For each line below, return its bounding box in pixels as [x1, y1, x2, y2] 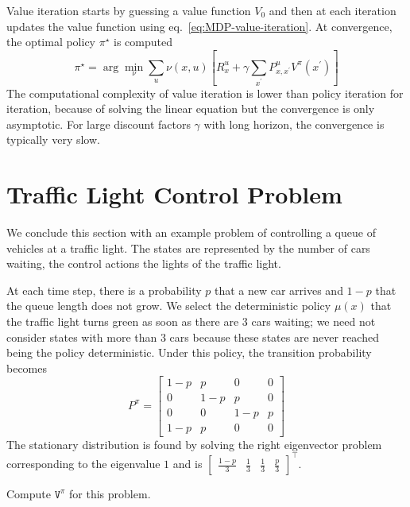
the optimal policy [6, 33, 96, 50]
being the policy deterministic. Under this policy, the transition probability [6, 344, 372, 361]
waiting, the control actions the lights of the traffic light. [6, 255, 281, 272]
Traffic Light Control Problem [6, 178, 342, 211]
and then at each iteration [269, 2, 396, 18]
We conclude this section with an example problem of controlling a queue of [6, 224, 376, 241]
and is [172, 455, 203, 471]
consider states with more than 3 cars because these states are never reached [6, 328, 379, 345]
